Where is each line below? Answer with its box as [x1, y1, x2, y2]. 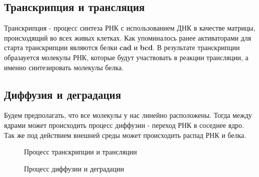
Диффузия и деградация [4, 86, 121, 102]
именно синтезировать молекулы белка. [4, 62, 124, 72]
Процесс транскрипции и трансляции [24, 146, 137, 157]
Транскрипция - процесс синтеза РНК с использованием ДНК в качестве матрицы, [4, 23, 255, 33]
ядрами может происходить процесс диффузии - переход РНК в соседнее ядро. [4, 119, 244, 130]
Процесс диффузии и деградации [24, 163, 124, 173]
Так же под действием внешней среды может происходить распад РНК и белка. [4, 129, 246, 140]
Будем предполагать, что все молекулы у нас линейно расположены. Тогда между [4, 110, 252, 120]
